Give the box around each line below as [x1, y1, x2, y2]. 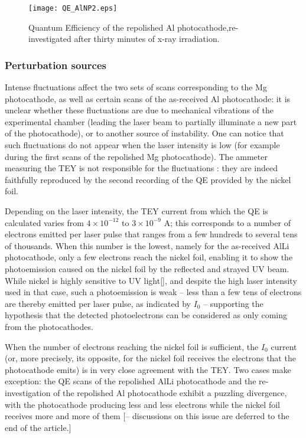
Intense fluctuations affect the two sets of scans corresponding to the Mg [5, 81, 267, 93]
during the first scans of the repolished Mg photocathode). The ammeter [5, 150, 268, 162]
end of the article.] [5, 421, 71, 433]
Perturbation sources [5, 57, 106, 72]
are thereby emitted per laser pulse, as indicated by [5, 297, 191, 309]
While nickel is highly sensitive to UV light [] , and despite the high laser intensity [5, 274, 297, 286]
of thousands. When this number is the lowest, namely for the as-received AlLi [5, 239, 289, 251]
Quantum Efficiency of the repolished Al [28, 21, 175, 33]
